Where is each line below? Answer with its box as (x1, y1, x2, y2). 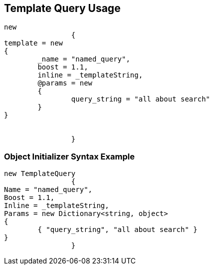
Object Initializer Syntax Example (4, 151, 135, 161)
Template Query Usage (4, 2, 121, 14)
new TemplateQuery (4, 169, 76, 178)
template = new (4, 39, 63, 47)
